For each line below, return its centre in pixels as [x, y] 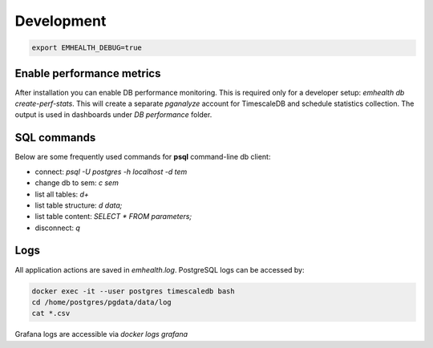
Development [61, 21]
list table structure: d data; [79, 205]
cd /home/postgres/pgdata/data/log [101, 302]
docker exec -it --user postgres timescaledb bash [134, 291]
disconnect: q [57, 228]
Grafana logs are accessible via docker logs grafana [101, 334]
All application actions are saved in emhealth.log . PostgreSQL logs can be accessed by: [160, 269]
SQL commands [55, 138]
